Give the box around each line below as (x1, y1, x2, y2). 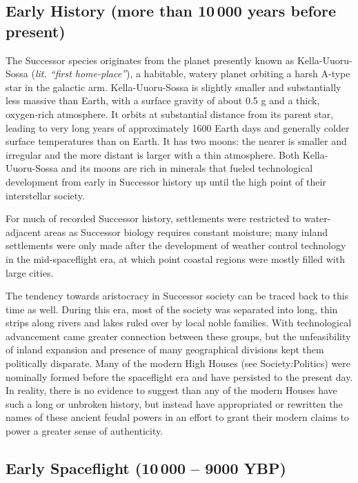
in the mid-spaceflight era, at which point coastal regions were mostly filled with (6, 251, 345, 266)
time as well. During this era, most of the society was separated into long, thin (6, 302, 338, 316)
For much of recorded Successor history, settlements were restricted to (6, 211, 301, 226)
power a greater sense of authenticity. (6, 424, 163, 438)
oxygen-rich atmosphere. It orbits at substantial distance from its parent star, (6, 106, 334, 121)
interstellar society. (6, 188, 85, 202)
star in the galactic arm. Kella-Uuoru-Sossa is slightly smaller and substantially (6, 79, 341, 94)
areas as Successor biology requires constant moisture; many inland (43, 224, 328, 239)
